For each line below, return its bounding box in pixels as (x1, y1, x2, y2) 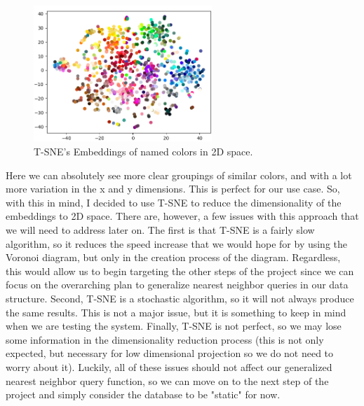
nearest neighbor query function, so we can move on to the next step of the (6, 373, 329, 388)
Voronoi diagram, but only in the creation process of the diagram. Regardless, (6, 250, 341, 265)
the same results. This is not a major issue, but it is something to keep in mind (6, 304, 346, 319)
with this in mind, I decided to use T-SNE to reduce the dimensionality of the (6, 195, 342, 209)
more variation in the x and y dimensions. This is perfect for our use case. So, (6, 181, 340, 196)
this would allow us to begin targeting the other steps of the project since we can (6, 263, 354, 278)
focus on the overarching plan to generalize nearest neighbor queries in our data (6, 277, 349, 292)
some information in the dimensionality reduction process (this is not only (6, 332, 324, 346)
